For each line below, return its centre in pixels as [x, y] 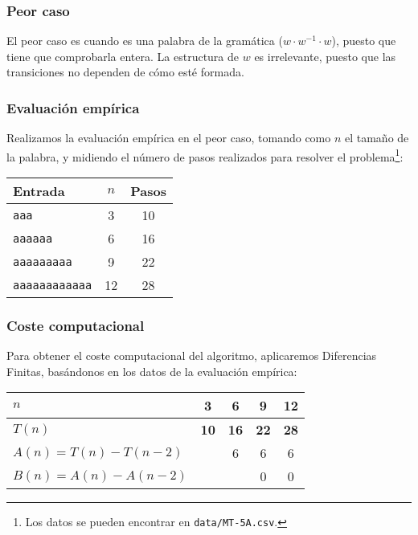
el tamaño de [377, 138]
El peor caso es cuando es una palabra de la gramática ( [145, 41]
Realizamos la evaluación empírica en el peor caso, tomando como [169, 138]
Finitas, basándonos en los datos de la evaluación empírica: [152, 371]
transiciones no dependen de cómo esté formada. [125, 72]
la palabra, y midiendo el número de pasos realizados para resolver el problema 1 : [205, 155]
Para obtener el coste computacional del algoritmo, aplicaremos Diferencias [192, 355]
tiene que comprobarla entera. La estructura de [123, 56]
